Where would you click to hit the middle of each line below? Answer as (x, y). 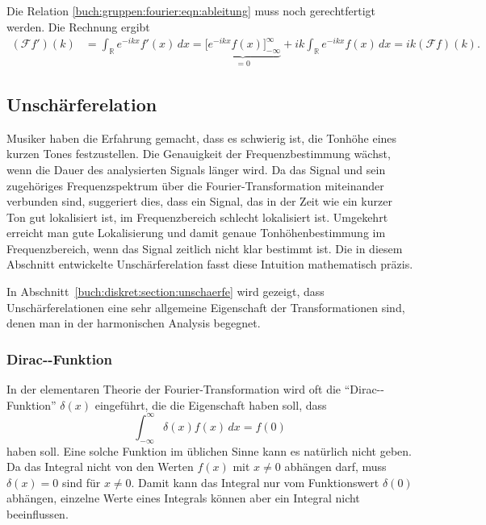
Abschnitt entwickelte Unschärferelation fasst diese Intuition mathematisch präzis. (210, 264)
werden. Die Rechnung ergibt (78, 26)
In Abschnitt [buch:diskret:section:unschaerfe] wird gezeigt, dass (165, 292)
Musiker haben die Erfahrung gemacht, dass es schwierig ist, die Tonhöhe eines (202, 137)
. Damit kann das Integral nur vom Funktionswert (255, 482)
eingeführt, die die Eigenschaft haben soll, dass (211, 404)
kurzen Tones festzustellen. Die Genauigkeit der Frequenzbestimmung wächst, (199, 154)
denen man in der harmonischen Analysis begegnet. (134, 323)
